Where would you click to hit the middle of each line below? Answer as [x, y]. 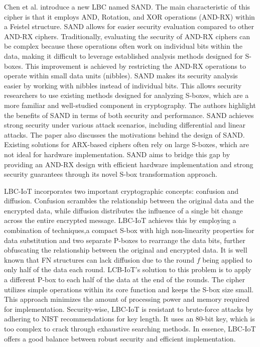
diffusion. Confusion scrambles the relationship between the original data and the [129, 201]
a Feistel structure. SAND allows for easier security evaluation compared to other [129, 26]
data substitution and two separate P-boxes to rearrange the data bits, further [125, 240]
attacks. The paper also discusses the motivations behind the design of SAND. [124, 134]
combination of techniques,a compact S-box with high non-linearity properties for [129, 230]
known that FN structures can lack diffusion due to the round [99, 259]
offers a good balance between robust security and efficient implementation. [120, 338]
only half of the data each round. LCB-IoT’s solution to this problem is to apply [128, 269]
